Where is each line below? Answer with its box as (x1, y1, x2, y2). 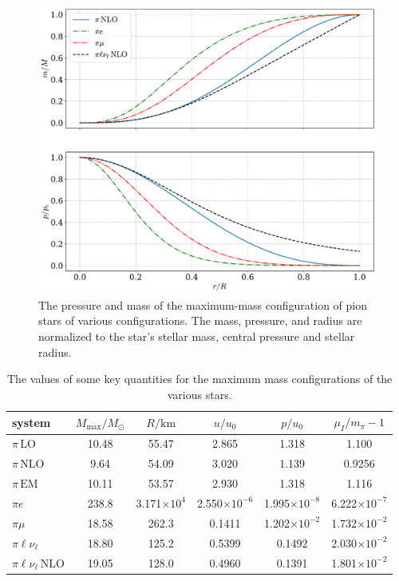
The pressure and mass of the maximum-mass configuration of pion (38, 296, 368, 313)
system (12, 413, 51, 430)
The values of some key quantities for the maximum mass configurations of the (7, 370, 393, 387)
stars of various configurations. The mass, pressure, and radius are (38, 312, 362, 329)
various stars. (167, 385, 232, 402)
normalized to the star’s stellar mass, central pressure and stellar (38, 328, 355, 345)
